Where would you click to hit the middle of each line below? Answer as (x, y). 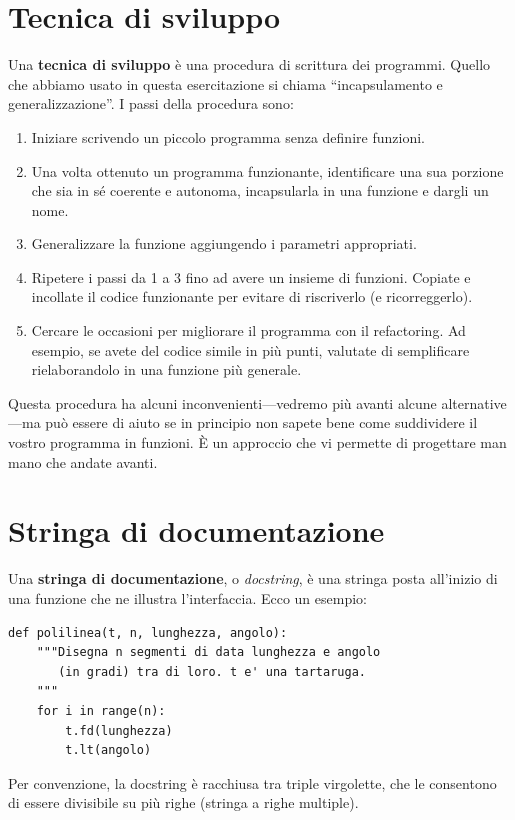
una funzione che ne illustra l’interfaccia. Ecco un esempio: (187, 597)
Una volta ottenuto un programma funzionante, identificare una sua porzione (267, 170)
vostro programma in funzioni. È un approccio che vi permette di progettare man (257, 442)
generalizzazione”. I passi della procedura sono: (151, 103)
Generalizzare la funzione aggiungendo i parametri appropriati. (224, 243)
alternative (474, 402)
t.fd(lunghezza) (119, 730)
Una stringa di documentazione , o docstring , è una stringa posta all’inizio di (253, 578)
